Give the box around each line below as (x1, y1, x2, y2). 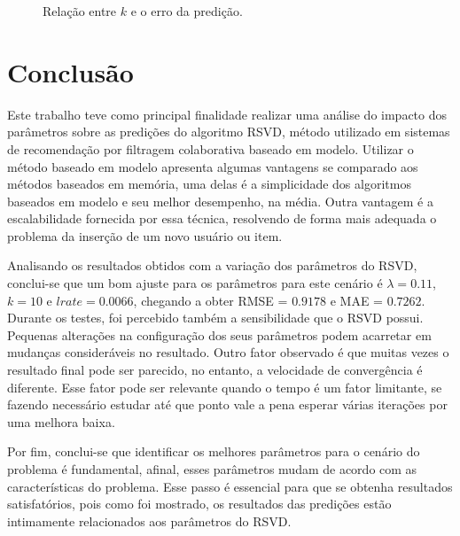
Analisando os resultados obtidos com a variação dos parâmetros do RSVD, (7, 256, 417, 275)
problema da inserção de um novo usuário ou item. (7, 226, 283, 245)
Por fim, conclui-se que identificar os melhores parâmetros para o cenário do (7, 442, 420, 461)
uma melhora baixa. (7, 412, 115, 431)
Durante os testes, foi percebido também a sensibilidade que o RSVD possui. (7, 308, 424, 327)
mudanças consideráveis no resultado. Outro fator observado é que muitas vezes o (7, 343, 449, 361)
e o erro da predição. (130, 2, 243, 19)
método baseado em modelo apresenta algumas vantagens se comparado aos (7, 157, 418, 175)
